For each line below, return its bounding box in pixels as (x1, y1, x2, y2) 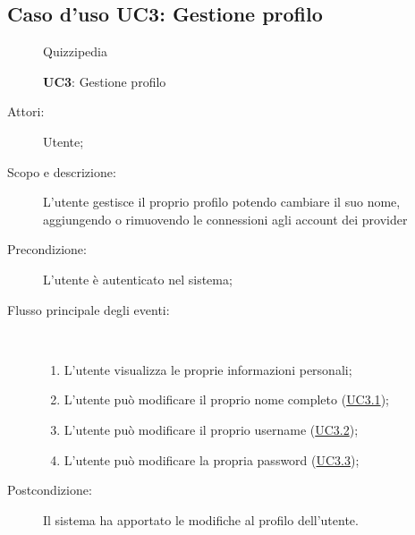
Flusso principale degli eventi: (7, 300, 170, 318)
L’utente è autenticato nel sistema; (43, 269, 233, 288)
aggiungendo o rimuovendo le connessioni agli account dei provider (43, 209, 408, 228)
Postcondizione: (7, 480, 92, 499)
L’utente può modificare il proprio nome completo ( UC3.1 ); (64, 390, 389, 409)
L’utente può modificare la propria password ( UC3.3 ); (64, 450, 360, 469)
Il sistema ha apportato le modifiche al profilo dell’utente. (43, 510, 359, 529)
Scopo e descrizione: (7, 162, 116, 181)
